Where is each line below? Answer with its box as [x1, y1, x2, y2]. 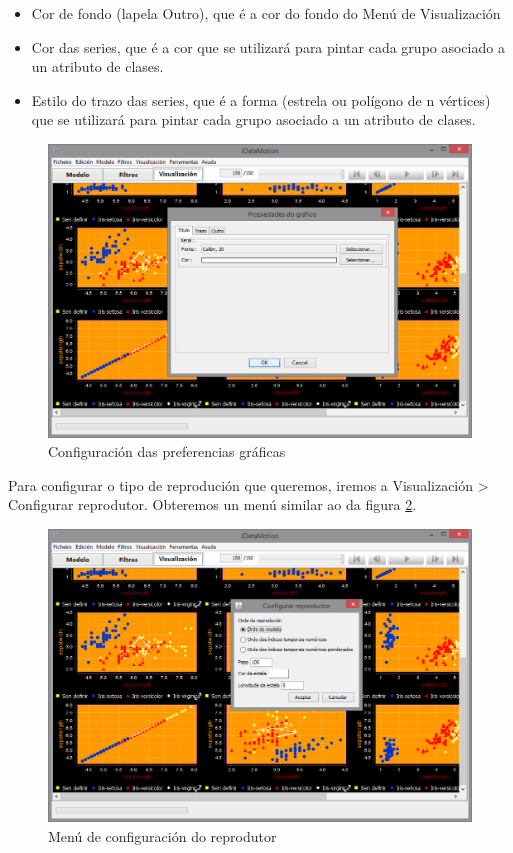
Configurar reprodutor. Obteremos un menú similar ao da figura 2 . [8, 494, 417, 515]
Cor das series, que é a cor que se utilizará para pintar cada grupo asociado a [31, 36, 505, 57]
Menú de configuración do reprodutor [48, 826, 277, 847]
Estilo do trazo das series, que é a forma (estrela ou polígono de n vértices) [31, 89, 491, 110]
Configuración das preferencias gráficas [48, 441, 286, 462]
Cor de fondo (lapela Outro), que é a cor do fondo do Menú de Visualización [31, 3, 501, 23]
